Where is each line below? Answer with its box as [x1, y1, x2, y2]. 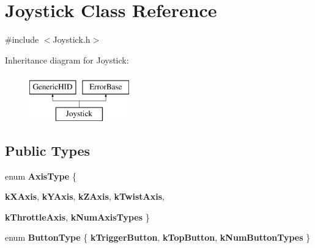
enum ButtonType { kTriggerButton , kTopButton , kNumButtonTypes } [5, 231, 311, 244]
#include [5, 33, 39, 46]
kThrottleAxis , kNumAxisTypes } [5, 210, 150, 223]
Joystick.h [53, 33, 91, 46]
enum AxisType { [5, 169, 76, 182]
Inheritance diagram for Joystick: [5, 53, 129, 66]
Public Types [5, 140, 91, 159]
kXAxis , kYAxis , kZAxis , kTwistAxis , [5, 190, 165, 203]
